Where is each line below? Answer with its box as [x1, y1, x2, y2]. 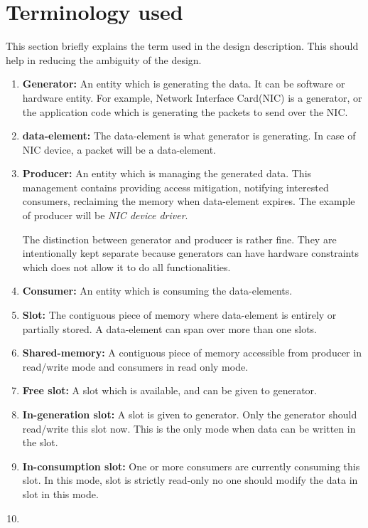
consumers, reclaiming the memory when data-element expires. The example [22, 194, 355, 208]
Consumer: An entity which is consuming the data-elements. [22, 283, 293, 298]
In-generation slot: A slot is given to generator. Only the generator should [22, 407, 357, 421]
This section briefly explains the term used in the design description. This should [6, 38, 359, 53]
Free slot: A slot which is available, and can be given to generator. [22, 383, 317, 398]
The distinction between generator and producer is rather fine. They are [22, 231, 337, 246]
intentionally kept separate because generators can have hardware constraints [22, 245, 359, 260]
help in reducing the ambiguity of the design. [6, 52, 202, 67]
